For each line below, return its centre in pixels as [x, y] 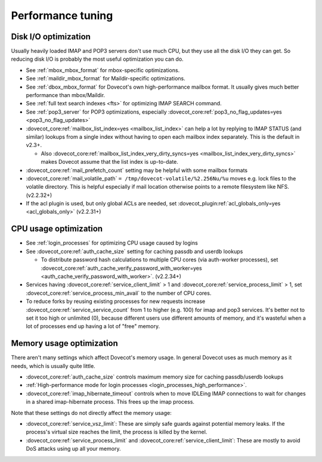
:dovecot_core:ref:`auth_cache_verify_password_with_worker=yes [121, 268]
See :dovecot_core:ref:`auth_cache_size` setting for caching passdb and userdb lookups [134, 251]
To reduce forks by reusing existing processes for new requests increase [116, 301]
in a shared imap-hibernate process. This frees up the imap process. [110, 402]
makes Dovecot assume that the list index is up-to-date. [110, 162]
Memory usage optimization [65, 343]
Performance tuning [62, 15]
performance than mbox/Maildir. [66, 95]
